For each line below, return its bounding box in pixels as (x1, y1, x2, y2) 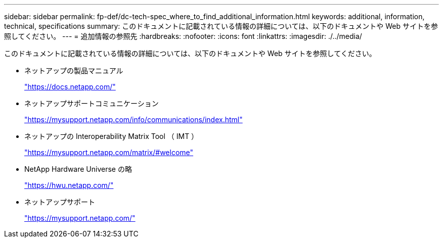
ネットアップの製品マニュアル (24, 66, 123, 75)
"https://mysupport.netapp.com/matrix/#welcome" (24, 148, 194, 157)
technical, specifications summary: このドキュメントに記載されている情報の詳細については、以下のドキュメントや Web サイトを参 (4, 22, 438, 30)
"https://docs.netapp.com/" (24, 82, 116, 91)
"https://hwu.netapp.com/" (24, 181, 114, 189)
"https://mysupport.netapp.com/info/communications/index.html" (24, 115, 243, 124)
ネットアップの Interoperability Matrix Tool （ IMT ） (24, 132, 199, 140)
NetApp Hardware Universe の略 (24, 165, 132, 173)
